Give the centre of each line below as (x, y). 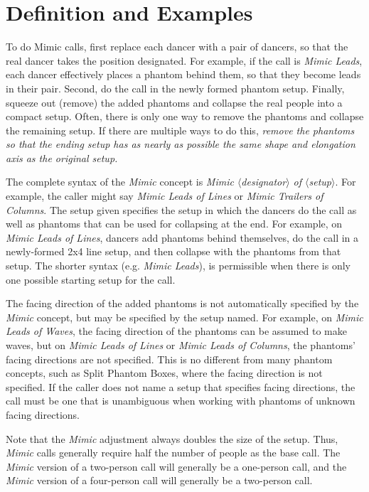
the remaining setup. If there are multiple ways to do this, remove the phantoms (180, 130)
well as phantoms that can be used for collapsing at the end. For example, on (174, 224)
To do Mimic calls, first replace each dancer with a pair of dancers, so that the (177, 47)
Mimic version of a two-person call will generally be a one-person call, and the (176, 466)
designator (264, 182)
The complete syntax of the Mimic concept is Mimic (120, 182)
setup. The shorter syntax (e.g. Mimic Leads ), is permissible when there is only (178, 266)
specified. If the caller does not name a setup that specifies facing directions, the (181, 386)
